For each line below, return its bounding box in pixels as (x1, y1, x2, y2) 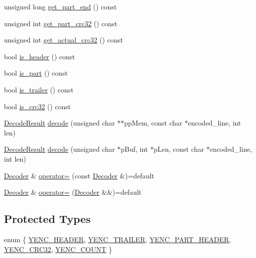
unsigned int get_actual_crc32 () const (4, 35, 123, 45)
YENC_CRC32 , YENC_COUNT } (4, 244, 112, 254)
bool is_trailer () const (4, 84, 74, 94)
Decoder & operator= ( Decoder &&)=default (4, 187, 142, 197)
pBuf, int (121, 144, 148, 154)
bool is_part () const (4, 68, 68, 78)
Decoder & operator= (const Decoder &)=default (4, 170, 155, 180)
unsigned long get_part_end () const (4, 1, 117, 11)
